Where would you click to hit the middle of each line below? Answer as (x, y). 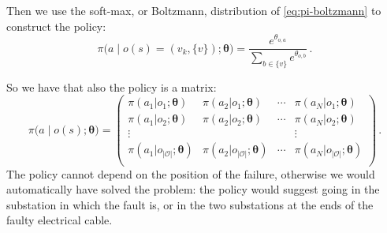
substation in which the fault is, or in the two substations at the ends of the (190, 204)
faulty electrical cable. (60, 220)
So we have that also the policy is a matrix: (112, 86)
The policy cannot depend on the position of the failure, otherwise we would (191, 173)
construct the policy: (56, 26)
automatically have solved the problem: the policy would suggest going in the (193, 189)
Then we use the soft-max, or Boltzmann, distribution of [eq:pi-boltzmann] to (194, 10)
